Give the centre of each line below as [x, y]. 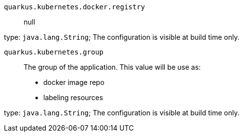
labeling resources [73, 97]
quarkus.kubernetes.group [54, 52]
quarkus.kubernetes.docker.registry [75, 7]
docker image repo [74, 82]
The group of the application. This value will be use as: [112, 67]
